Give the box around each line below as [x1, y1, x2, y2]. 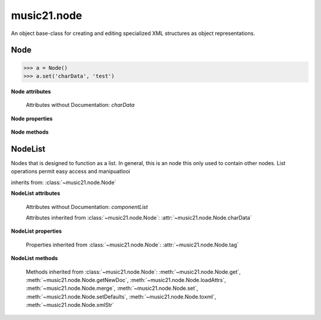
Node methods [11, 128, 49, 136]
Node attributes [11, 88, 51, 95]
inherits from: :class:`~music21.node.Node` [11, 179, 117, 186]
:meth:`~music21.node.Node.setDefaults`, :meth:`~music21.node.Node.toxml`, [26, 293, 216, 300]
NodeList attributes [11, 190, 61, 197]
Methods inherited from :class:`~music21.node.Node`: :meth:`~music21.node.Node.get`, [26, 268, 241, 275]
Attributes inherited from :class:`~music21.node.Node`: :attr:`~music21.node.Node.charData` [26, 214, 252, 221]
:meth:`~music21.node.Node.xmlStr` [26, 302, 114, 309]
